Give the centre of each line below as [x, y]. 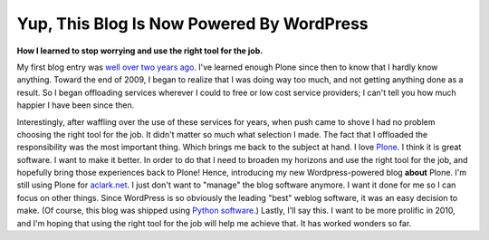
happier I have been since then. [76, 105]
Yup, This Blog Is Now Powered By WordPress [192, 24]
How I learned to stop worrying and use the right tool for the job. [140, 51]
